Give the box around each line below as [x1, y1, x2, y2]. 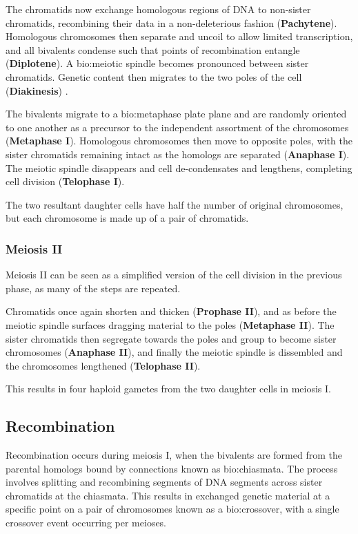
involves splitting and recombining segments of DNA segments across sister [6, 475, 323, 489]
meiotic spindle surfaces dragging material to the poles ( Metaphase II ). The [6, 317, 335, 332]
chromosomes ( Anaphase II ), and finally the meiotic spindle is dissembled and [6, 345, 343, 359]
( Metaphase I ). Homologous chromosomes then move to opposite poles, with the [6, 133, 353, 148]
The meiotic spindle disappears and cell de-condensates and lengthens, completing [6, 160, 352, 175]
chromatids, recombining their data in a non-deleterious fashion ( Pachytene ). [6, 15, 337, 30]
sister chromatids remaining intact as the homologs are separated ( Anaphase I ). [6, 146, 350, 161]
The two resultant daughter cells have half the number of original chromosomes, [6, 197, 344, 211]
